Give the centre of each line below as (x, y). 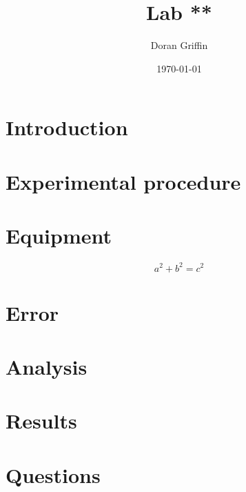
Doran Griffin (179, 45)
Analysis (47, 367)
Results (41, 421)
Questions (53, 474)
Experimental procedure (123, 181)
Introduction (67, 127)
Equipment (59, 236)
